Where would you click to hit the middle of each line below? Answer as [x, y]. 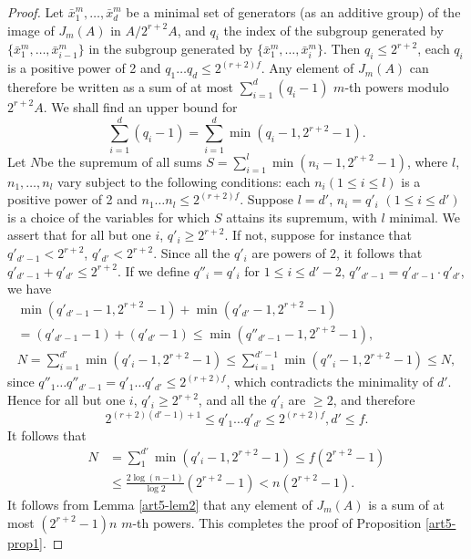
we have [30, 289]
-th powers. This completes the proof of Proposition [277, 522]
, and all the [232, 400]
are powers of [289, 253]
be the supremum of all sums [121, 161]
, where [427, 161]
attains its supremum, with [302, 217]
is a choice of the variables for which [109, 217]
